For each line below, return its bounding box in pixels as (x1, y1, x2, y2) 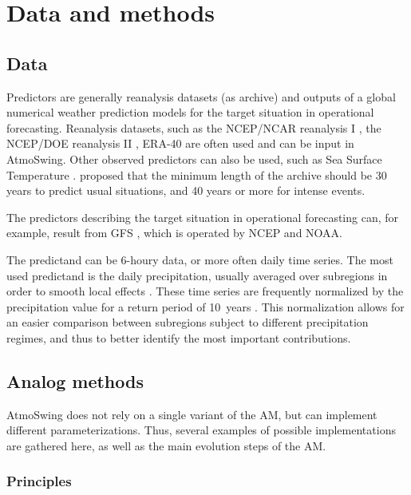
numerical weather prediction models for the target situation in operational (6, 104, 374, 121)
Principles (6, 471, 72, 491)
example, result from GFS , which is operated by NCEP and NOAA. (6, 224, 342, 241)
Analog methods (6, 368, 144, 393)
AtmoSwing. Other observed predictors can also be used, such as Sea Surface (6, 150, 382, 167)
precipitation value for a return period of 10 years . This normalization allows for (6, 298, 405, 315)
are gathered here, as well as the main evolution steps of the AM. (6, 437, 326, 453)
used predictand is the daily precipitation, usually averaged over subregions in (6, 267, 388, 283)
